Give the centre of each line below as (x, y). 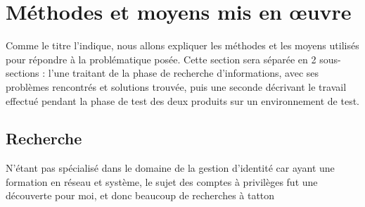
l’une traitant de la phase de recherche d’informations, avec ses (184, 73)
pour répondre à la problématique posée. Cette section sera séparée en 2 (161, 59)
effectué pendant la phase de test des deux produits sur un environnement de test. (183, 100)
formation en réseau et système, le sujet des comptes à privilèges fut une (162, 181)
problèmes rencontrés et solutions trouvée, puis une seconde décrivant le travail (176, 86)
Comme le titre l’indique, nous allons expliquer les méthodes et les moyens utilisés (182, 45)
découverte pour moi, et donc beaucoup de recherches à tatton (140, 195)
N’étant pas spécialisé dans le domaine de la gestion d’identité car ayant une (170, 168)
